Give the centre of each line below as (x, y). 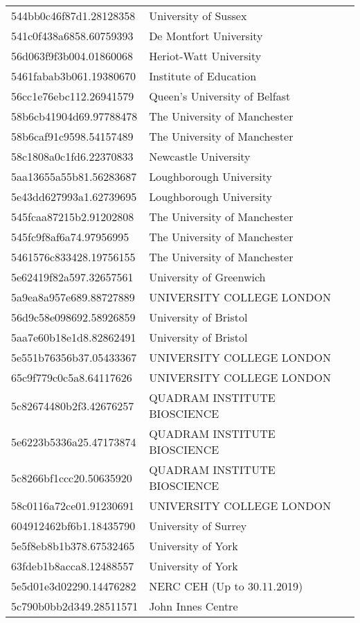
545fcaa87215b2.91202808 (73, 217)
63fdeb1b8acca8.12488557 (73, 566)
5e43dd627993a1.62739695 (74, 196)
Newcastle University (200, 156)
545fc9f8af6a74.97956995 (70, 237)
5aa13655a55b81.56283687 (74, 176)
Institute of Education (203, 76)
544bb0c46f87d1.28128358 (73, 16)
